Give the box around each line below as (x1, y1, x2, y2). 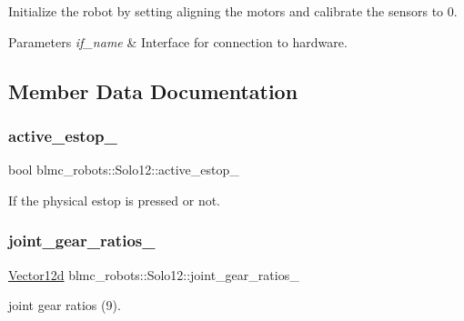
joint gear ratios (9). (8, 296, 121, 315)
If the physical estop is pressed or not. (8, 190, 221, 209)
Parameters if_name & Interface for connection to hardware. (8, 32, 348, 51)
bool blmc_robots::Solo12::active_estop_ (8, 160, 239, 179)
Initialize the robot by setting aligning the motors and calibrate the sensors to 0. (8, 2, 458, 20)
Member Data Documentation (8, 76, 298, 105)
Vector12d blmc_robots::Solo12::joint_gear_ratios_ (8, 265, 299, 284)
